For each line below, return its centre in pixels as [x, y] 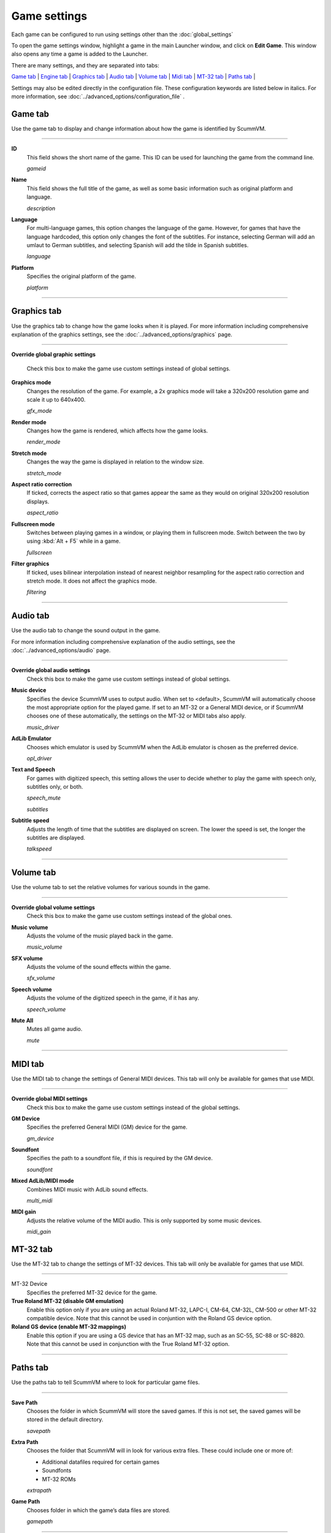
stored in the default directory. [65, 1420]
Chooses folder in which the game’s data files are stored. [99, 1510]
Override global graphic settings [54, 354]
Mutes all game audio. [55, 1029]
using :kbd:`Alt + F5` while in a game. [74, 541]
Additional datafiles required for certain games [101, 1462]
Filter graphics [30, 564]
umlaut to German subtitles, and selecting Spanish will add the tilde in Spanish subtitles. [138, 245]
